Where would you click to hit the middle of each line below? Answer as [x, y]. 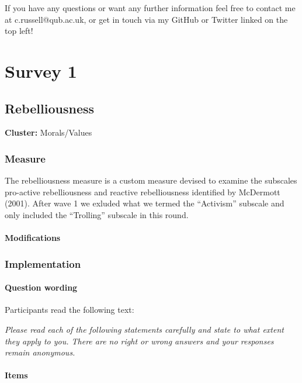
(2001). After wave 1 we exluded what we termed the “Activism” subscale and [145, 203]
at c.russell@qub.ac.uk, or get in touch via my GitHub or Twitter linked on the [146, 19]
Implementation [43, 263]
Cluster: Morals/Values [48, 132]
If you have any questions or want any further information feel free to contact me [150, 8]
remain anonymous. [40, 352]
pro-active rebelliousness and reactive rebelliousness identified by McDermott [143, 191]
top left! [19, 31]
